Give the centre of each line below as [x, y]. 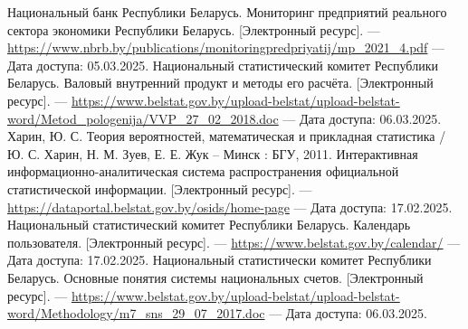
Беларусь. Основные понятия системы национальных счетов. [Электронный [215, 277]
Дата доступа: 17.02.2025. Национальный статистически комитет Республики [220, 260]
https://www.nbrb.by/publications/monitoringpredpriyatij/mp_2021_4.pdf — [226, 47]
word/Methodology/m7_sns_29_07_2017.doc [136, 313]
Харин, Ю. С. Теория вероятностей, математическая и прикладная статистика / [227, 136]
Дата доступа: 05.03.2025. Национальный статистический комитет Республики [223, 65]
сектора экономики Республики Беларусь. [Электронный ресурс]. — [194, 29]
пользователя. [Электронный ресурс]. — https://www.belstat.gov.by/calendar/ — [234, 242]
